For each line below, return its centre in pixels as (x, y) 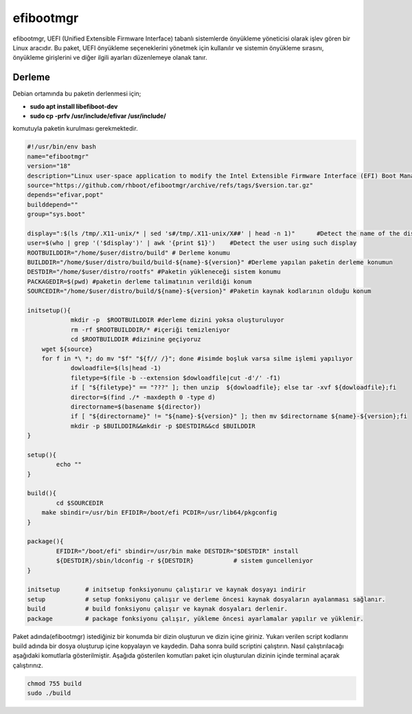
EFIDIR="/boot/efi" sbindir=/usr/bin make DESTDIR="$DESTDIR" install (177, 551)
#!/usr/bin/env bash (61, 147)
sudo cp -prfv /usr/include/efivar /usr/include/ (98, 116)
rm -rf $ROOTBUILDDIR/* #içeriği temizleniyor (150, 329)
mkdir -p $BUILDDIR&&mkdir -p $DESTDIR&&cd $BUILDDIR (163, 426)
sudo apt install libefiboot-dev (74, 106)
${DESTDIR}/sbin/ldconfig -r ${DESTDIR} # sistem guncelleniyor (185, 561)
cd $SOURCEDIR (80, 503)
